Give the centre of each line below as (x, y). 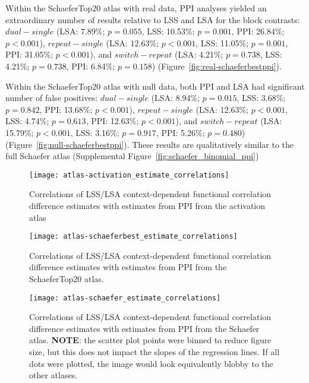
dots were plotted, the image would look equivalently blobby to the (151, 363)
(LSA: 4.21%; (199, 54)
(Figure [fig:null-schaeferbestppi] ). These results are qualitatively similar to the (150, 144)
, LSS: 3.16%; (95, 132)
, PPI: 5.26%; (180, 132)
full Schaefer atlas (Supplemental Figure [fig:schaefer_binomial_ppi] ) (132, 156)
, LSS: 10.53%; (168, 31)
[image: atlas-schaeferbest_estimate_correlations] (133, 237)
